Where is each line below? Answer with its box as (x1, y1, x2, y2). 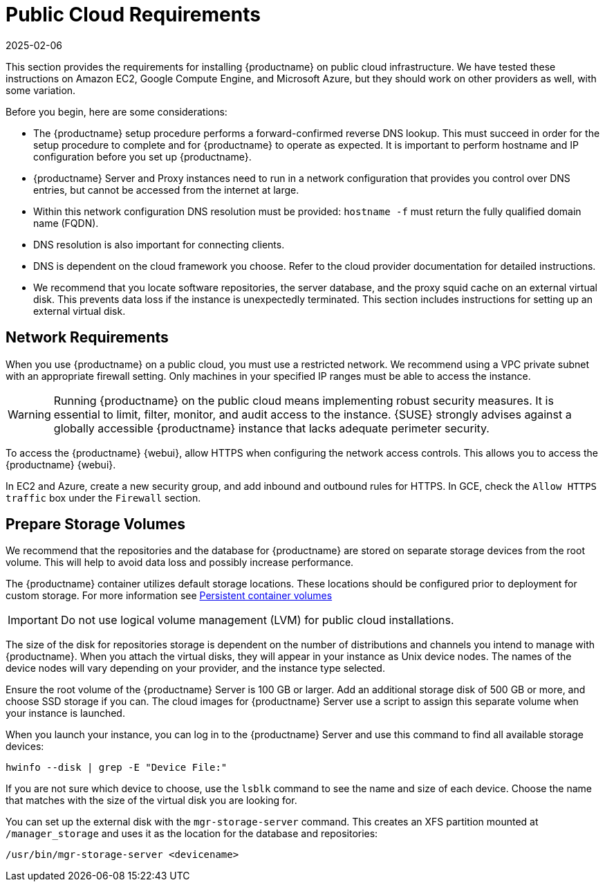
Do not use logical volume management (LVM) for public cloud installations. (60, 613, 454, 628)
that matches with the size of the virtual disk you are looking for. (6, 794, 297, 807)
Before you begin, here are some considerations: (6, 105, 227, 118)
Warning (8, 407, 51, 421)
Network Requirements (6, 329, 169, 347)
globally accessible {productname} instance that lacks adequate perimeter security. (53, 421, 490, 435)
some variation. (6, 84, 76, 96)
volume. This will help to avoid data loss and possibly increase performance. (6, 556, 354, 569)
